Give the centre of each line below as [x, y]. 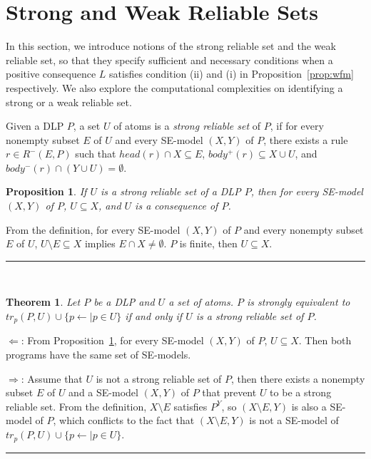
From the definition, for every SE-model [93, 229]
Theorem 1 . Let [43, 302]
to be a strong [301, 392]
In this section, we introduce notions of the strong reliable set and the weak [171, 46]
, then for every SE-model [307, 191]
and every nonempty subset [304, 229]
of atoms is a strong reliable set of [187, 126]
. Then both [325, 340]
